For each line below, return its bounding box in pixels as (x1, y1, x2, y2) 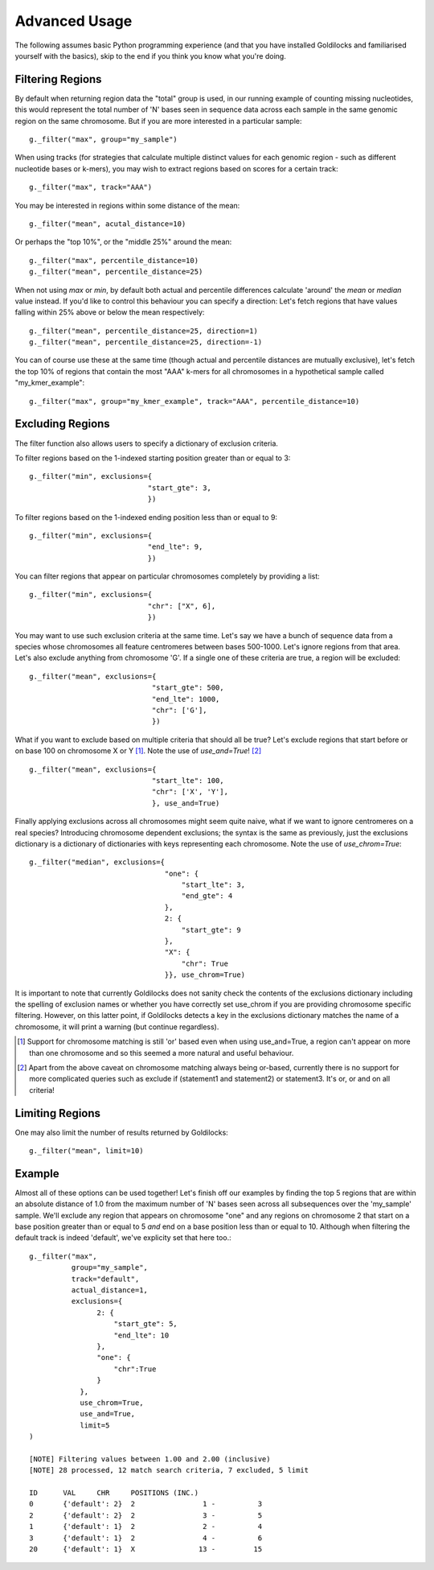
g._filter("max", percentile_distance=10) (29, 256, 199, 265)
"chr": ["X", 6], (147, 601, 216, 611)
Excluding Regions (14, 417, 110, 431)
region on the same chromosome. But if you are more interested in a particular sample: (14, 116, 302, 126)
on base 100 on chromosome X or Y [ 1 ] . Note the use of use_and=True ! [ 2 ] (14, 746, 262, 756)
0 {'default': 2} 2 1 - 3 (29, 1499, 263, 1509)
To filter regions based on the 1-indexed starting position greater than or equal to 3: (14, 453, 291, 463)
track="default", (71, 1274, 140, 1284)
